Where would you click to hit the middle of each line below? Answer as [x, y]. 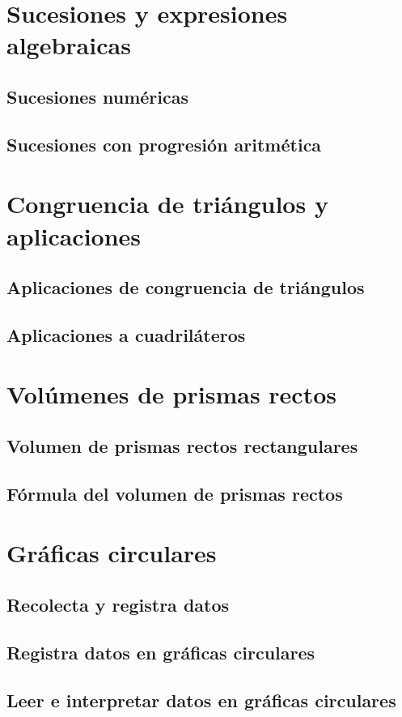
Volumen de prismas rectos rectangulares [182, 446]
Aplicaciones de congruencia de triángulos [186, 287]
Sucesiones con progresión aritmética [164, 144]
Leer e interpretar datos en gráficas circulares [201, 700]
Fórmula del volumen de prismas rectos [175, 493]
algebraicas [69, 45]
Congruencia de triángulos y [167, 204]
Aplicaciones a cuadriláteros [126, 334]
